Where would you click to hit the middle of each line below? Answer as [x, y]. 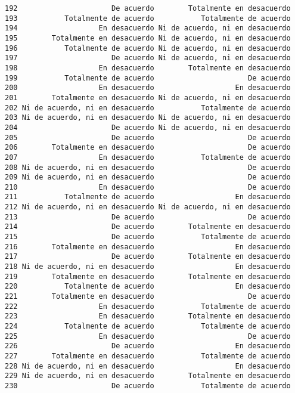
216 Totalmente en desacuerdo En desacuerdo [148, 247]
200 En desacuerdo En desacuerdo [148, 88]
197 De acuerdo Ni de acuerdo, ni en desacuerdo [148, 58]
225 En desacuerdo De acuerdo [148, 336]
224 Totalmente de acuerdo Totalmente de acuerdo [148, 326]
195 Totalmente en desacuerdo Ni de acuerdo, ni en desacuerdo [148, 38]
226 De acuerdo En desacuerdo [148, 346]
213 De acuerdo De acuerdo [148, 217]
